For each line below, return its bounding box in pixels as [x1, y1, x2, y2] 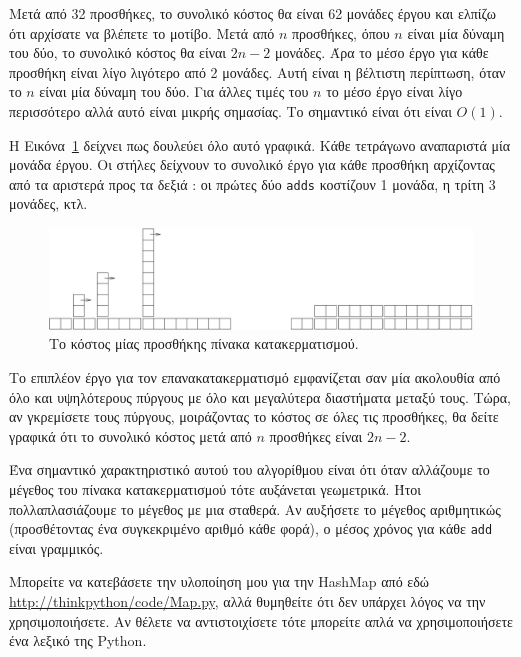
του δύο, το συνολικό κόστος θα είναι [9, 42, 227, 63]
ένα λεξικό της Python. [9, 630, 147, 651]
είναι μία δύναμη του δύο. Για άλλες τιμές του [39, 81, 309, 102]
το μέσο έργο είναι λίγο [326, 81, 463, 102]
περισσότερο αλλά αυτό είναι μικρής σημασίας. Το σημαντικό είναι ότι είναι [9, 100, 452, 121]
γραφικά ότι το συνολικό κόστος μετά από [9, 425, 252, 446]
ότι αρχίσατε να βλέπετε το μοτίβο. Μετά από [9, 22, 275, 43]
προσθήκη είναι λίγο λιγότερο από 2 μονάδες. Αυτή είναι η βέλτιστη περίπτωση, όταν [9, 61, 506, 82]
